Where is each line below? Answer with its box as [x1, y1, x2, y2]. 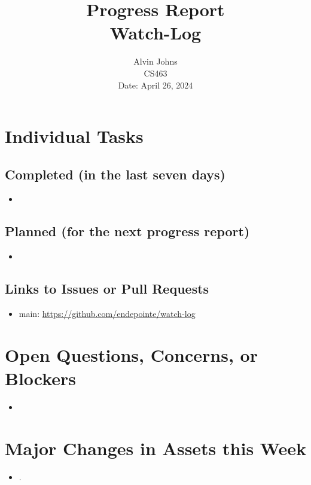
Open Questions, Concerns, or [5, 342, 258, 367]
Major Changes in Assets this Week [5, 435, 306, 460]
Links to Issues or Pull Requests [5, 279, 209, 298]
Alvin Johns [133, 55, 178, 68]
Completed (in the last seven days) [5, 164, 225, 183]
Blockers [5, 366, 77, 391]
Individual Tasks [5, 124, 144, 148]
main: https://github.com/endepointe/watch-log [19, 307, 196, 320]
